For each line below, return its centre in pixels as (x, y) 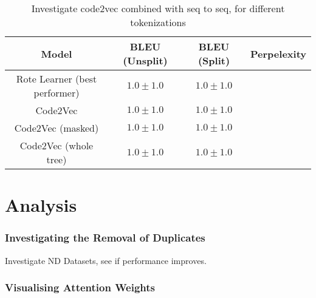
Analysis (41, 205)
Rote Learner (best (57, 79)
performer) (57, 93)
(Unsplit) (145, 60)
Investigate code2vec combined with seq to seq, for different (158, 8)
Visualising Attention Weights (80, 287)
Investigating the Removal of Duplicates (105, 238)
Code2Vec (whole (57, 145)
